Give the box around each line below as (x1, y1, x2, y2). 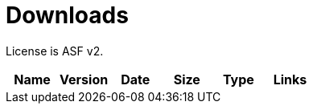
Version (60, 71, 109, 88)
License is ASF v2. (6, 43, 104, 58)
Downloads (6, 2, 129, 29)
